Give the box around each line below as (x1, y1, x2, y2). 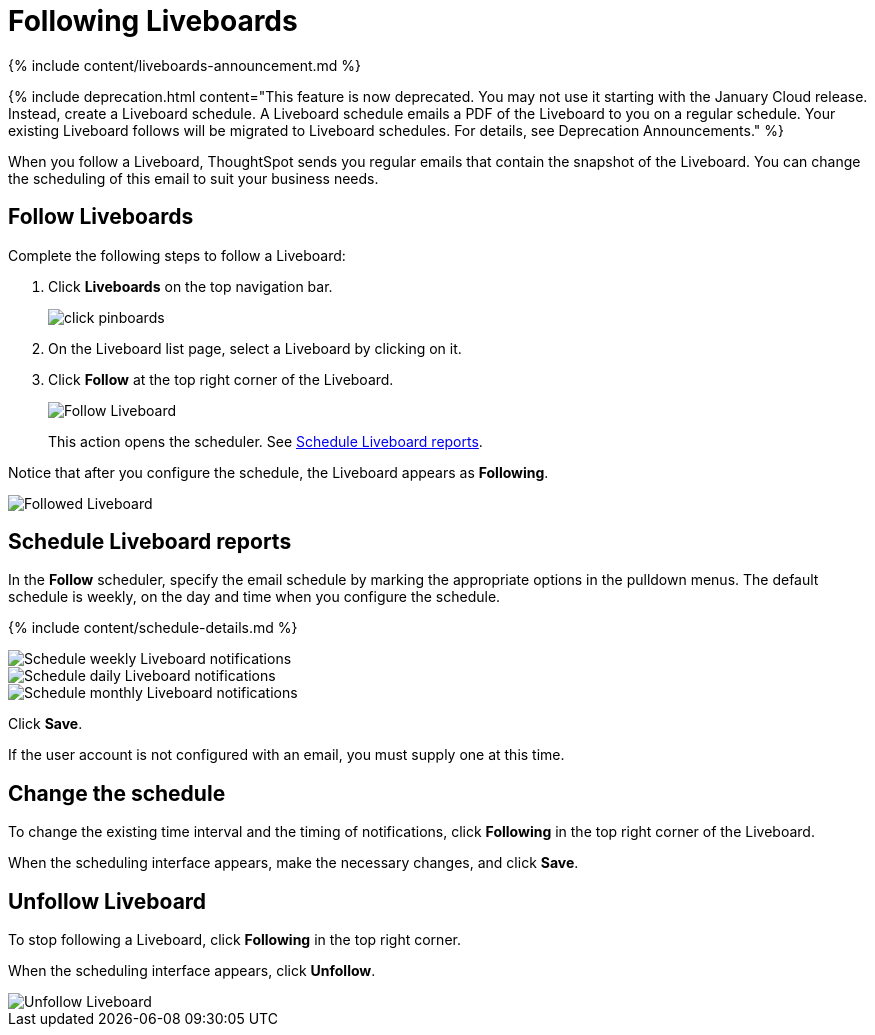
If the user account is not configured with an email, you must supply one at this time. (8, 746, 565, 764)
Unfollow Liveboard (8, 888, 207, 914)
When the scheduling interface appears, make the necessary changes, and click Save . (8, 854, 579, 872)
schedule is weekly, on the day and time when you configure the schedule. (8, 588, 501, 606)
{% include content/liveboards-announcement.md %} (8, 56, 362, 74)
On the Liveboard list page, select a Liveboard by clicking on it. (48, 339, 462, 357)
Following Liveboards (8, 4, 298, 38)
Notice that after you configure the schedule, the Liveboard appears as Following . (8, 463, 549, 481)
